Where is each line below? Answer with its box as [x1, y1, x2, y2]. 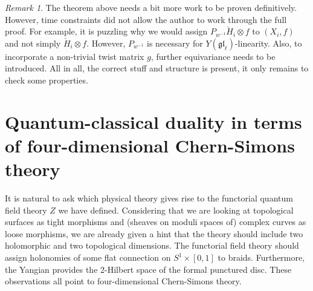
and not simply [5, 36, 61, 49]
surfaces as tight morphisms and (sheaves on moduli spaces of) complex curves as [5, 215, 306, 228]
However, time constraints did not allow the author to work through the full [5, 13, 287, 25]
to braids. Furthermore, [218, 251, 305, 264]
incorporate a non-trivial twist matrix [5, 50, 144, 62]
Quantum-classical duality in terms [5, 109, 302, 134]
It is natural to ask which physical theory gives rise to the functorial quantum [5, 192, 293, 204]
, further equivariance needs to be [150, 50, 276, 62]
